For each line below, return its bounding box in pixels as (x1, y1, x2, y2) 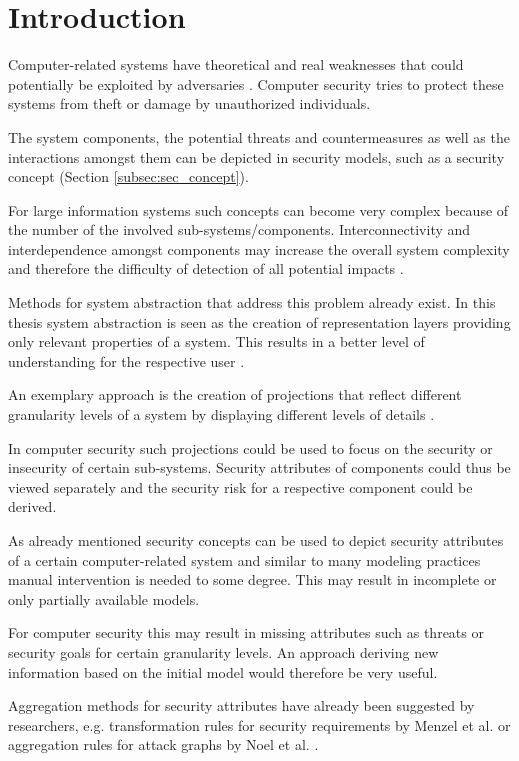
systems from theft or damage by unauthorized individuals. (8, 93, 371, 114)
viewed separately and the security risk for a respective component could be (8, 476, 473, 497)
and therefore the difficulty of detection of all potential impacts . (8, 258, 404, 279)
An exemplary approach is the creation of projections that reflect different (8, 384, 462, 405)
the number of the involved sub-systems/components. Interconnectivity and (8, 219, 471, 240)
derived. (8, 496, 57, 517)
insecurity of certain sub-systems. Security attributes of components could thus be (8, 457, 511, 478)
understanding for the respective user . (8, 350, 245, 371)
